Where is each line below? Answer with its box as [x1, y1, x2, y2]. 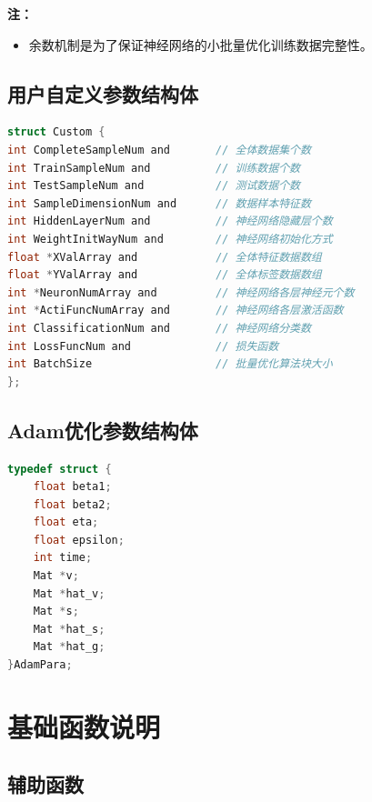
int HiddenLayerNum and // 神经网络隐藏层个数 [7, 215, 333, 228]
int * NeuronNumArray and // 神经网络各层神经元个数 [7, 286, 355, 299]
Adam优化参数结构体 [7, 416, 198, 444]
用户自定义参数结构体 [7, 79, 198, 107]
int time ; [33, 551, 93, 565]
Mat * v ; [33, 569, 79, 583]
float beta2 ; [33, 497, 112, 511]
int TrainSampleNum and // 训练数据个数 [7, 161, 300, 175]
